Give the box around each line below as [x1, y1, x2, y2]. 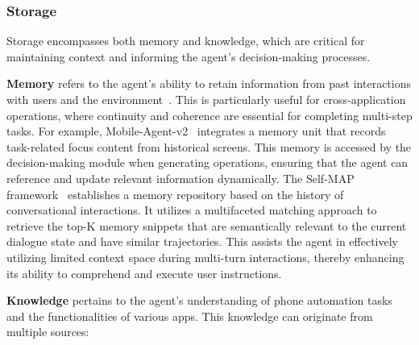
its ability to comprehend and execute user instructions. [6, 264, 282, 281]
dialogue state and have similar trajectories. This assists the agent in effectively [6, 233, 399, 250]
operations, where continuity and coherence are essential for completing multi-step [6, 106, 413, 123]
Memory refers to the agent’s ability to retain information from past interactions [6, 75, 411, 92]
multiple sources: [6, 323, 89, 340]
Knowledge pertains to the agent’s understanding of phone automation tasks [6, 292, 392, 309]
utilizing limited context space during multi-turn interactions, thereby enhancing [6, 248, 404, 265]
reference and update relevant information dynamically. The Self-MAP [6, 169, 355, 186]
